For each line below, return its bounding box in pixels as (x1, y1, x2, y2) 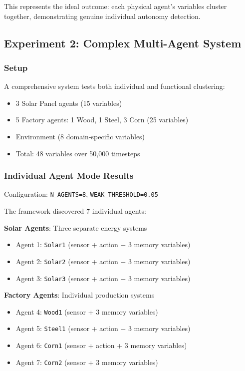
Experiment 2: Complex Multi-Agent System (4, 35, 242, 50)
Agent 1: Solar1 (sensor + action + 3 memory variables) (15, 239, 191, 250)
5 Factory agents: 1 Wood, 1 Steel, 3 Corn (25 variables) (15, 114, 189, 125)
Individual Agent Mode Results (4, 169, 134, 182)
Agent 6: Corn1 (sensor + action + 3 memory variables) (15, 340, 187, 351)
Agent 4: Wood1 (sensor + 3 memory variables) (15, 306, 158, 317)
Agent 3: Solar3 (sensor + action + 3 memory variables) (15, 273, 191, 283)
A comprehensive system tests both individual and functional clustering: (4, 81, 225, 91)
